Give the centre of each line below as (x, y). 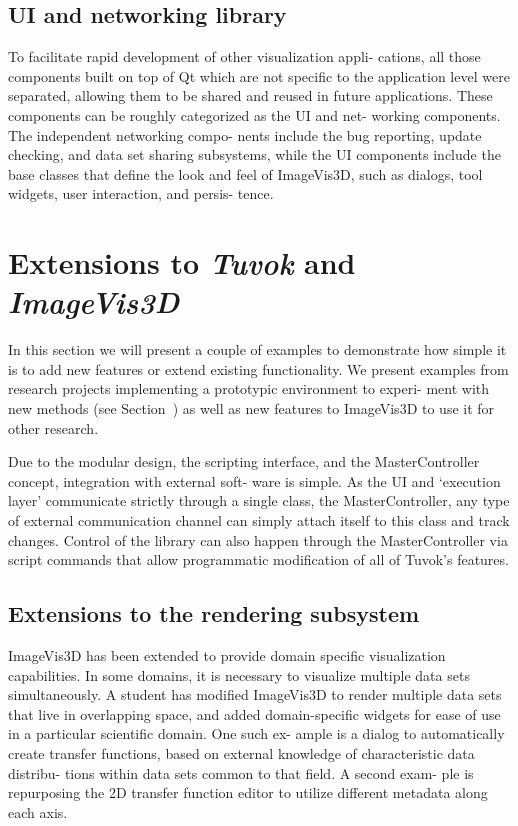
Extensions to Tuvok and (182, 263)
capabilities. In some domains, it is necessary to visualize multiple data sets (239, 674)
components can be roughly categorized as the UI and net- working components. (254, 114)
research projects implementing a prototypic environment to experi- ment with (249, 388)
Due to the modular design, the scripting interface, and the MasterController (244, 461)
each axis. (38, 811)
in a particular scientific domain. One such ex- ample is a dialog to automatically (256, 733)
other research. (53, 427)
